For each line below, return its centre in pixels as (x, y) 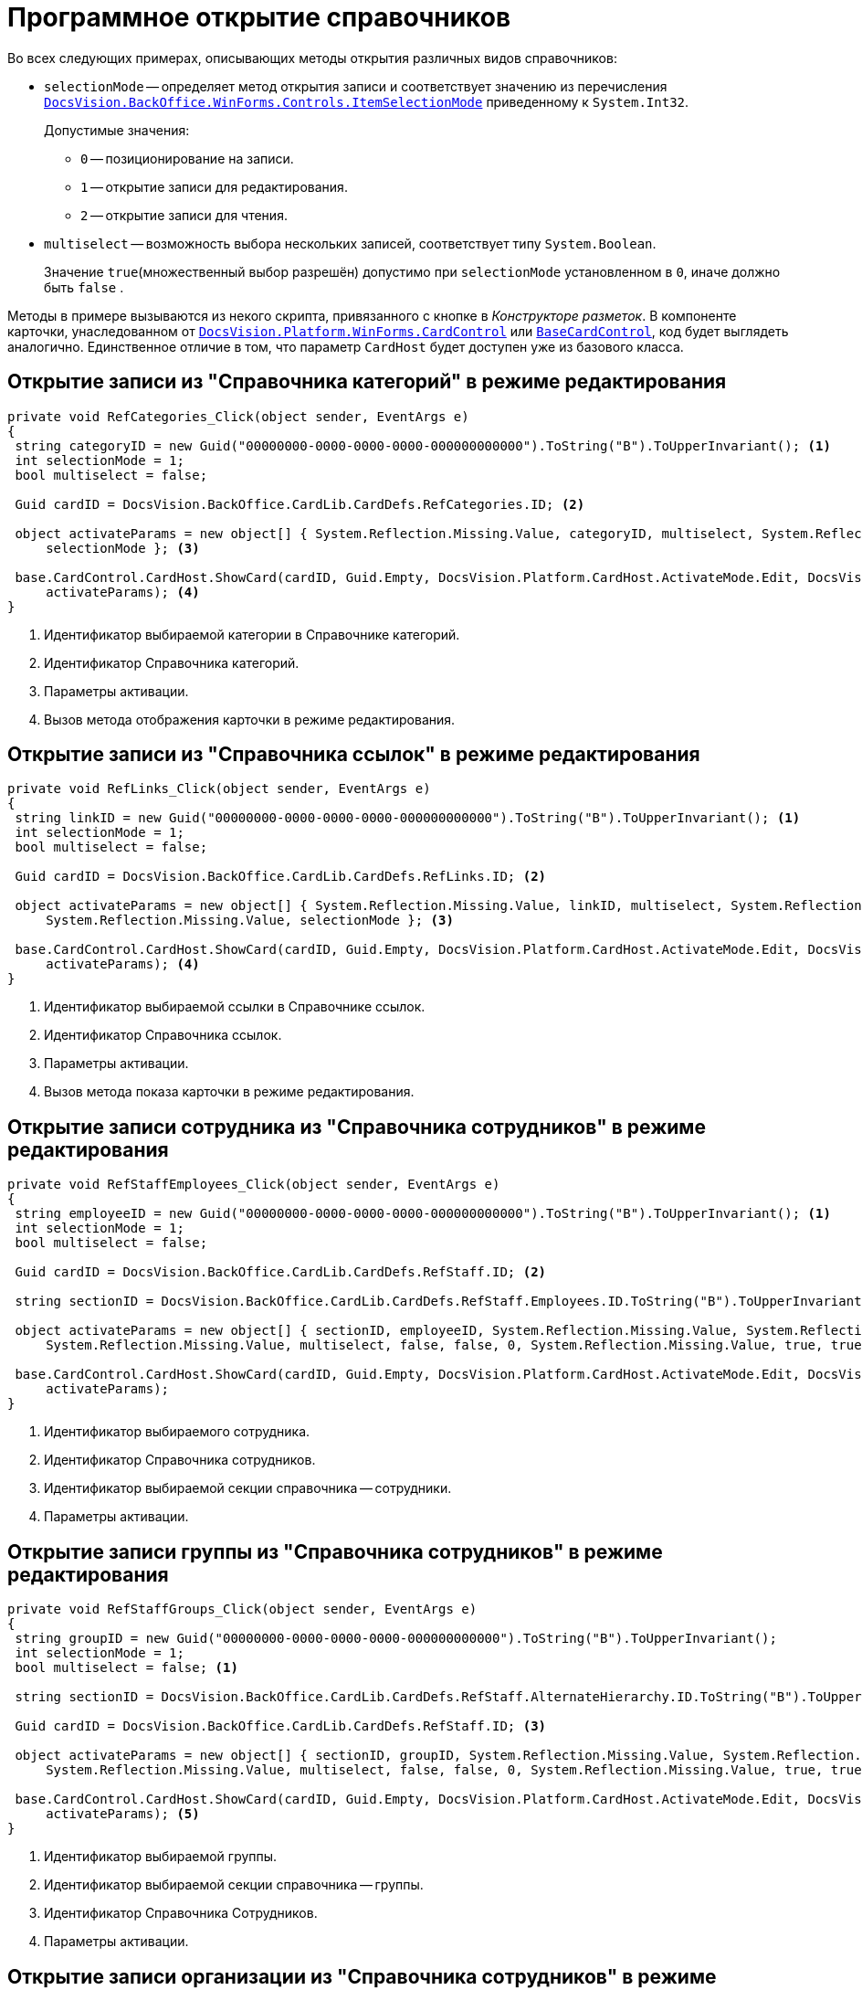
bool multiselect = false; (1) (126, 1668)
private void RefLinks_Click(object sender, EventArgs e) (219, 789)
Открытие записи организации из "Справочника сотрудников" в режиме (362, 1976)
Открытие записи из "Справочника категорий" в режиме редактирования (367, 382)
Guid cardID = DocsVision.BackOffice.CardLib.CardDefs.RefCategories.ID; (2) (300, 504)
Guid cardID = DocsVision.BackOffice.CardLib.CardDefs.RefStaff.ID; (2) (281, 1272)
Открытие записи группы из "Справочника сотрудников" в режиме (335, 1551)
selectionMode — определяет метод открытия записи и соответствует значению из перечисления (356, 86)
